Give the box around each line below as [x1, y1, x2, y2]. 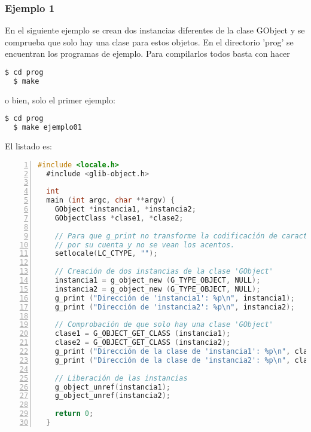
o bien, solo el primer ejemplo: [5, 93, 115, 106]
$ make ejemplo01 [13, 123, 82, 132]
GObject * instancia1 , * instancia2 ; [54, 205, 196, 214]
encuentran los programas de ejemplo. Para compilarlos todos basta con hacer [5, 47, 290, 60]
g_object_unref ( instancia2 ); [54, 391, 170, 400]
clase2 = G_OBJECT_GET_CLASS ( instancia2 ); [54, 338, 231, 347]
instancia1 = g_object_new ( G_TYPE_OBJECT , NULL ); [54, 276, 261, 285]
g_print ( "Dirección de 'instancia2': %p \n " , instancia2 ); [54, 302, 295, 311]
